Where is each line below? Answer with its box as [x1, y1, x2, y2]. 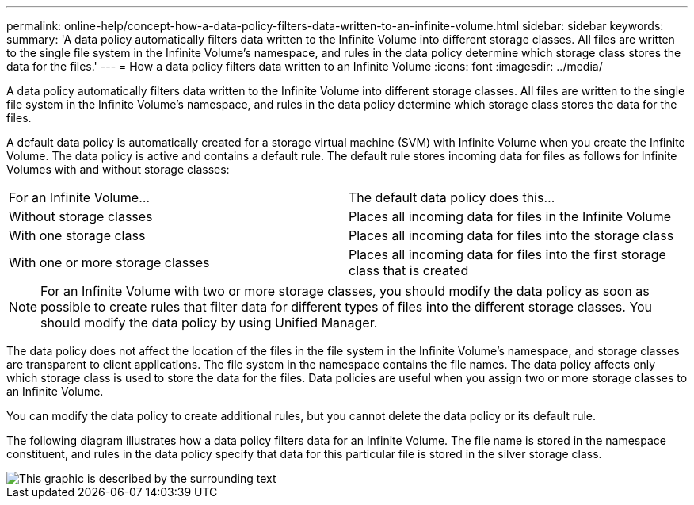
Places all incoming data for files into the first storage [349, 247, 666, 262]
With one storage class [9, 228, 146, 243]
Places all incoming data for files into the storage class [349, 228, 674, 243]
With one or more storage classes [9, 254, 210, 270]
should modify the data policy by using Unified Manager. [40, 315, 378, 331]
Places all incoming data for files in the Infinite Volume [349, 209, 672, 224]
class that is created [349, 262, 469, 278]
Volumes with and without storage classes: [6, 163, 230, 176]
